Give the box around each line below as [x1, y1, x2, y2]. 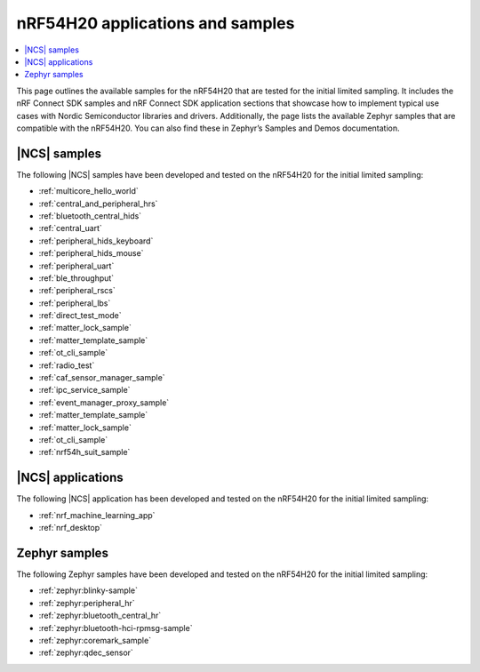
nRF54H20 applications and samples [16, 13, 295, 33]
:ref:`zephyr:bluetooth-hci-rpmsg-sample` [38, 622, 193, 633]
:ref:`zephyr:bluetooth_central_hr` [38, 610, 162, 621]
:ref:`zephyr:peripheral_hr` [38, 597, 135, 608]
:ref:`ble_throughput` [38, 272, 115, 284]
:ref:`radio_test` [38, 360, 95, 371]
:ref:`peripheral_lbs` [38, 298, 111, 308]
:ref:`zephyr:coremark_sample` [38, 635, 151, 645]
